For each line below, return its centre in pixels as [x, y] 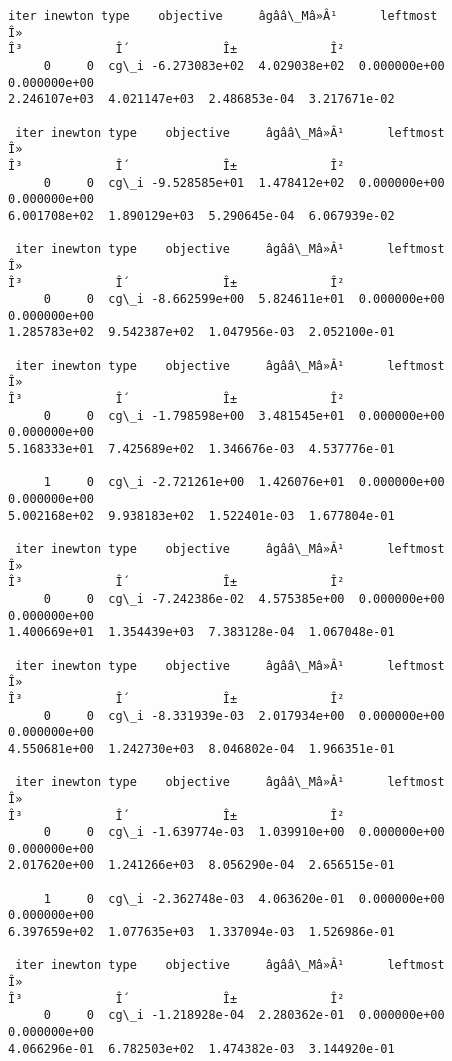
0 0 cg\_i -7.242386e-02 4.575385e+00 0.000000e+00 [244, 598]
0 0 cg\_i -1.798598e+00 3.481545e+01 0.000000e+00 [244, 415]
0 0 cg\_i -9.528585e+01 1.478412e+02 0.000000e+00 [244, 182]
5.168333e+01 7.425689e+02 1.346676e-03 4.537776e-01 [201, 449]
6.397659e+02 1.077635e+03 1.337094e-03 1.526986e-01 [201, 932]
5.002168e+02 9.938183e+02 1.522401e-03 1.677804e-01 [201, 515]
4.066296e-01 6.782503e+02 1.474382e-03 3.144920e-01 [201, 1048]
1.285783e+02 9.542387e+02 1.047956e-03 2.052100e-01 [201, 332]
